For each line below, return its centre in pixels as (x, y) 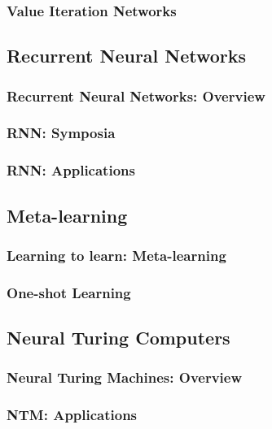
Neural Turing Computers (118, 338)
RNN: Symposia (61, 133)
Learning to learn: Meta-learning (116, 255)
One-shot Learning (69, 292)
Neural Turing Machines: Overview (125, 377)
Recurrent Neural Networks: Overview (136, 95)
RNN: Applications (71, 170)
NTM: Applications (72, 415)
